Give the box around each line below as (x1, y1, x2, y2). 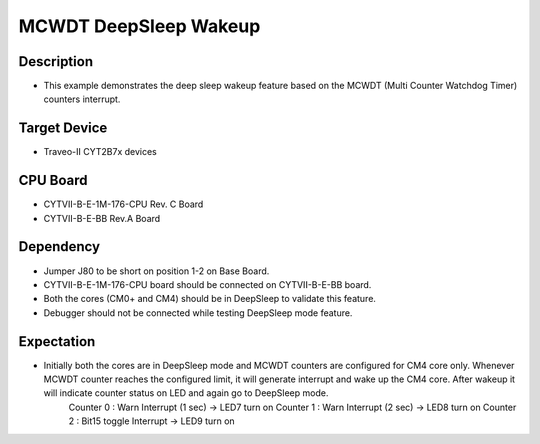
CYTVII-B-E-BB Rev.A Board (43, 212, 161, 224)
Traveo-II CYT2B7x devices (43, 146, 157, 158)
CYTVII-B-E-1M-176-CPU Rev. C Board (43, 198, 204, 210)
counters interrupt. (43, 93, 121, 105)
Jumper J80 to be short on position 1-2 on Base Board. (43, 265, 270, 277)
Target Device (18, 120, 108, 137)
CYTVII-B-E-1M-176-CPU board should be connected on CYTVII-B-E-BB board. (43, 278, 372, 290)
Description (18, 53, 94, 70)
